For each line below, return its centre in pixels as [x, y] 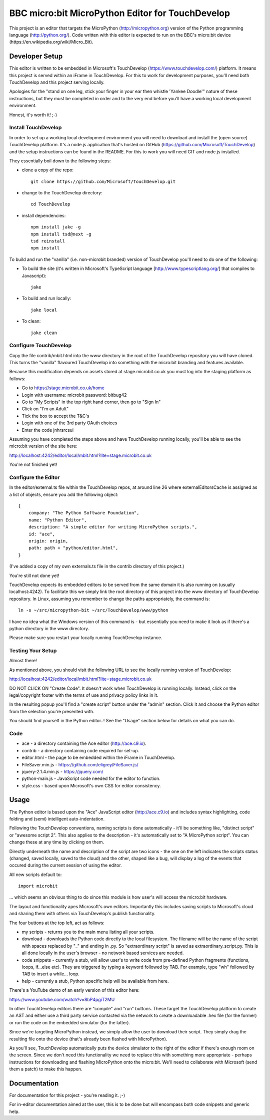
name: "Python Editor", [57, 520]
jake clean [44, 333]
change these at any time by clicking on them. [57, 842]
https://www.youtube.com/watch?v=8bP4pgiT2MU [62, 999]
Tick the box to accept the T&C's [55, 416]
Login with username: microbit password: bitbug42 [74, 395]
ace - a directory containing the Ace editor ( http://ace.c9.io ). [84, 743]
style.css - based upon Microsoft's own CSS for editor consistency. [91, 785]
